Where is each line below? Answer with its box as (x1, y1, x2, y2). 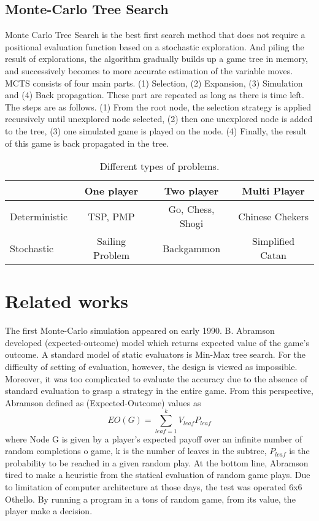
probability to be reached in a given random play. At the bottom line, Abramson (5, 456, 309, 469)
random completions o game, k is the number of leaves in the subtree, (5, 444, 267, 457)
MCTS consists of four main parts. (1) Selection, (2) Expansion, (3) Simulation (5, 76, 303, 89)
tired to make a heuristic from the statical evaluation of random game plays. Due (5, 468, 310, 481)
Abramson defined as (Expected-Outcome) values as (5, 396, 201, 409)
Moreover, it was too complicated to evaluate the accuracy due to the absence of (5, 372, 307, 385)
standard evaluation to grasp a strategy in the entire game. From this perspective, (5, 384, 313, 397)
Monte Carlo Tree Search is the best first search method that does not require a (5, 28, 306, 41)
